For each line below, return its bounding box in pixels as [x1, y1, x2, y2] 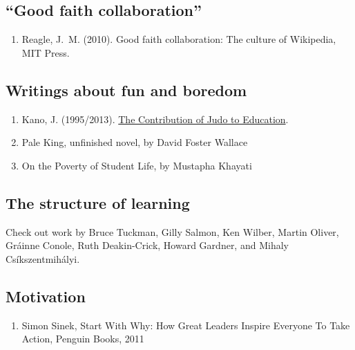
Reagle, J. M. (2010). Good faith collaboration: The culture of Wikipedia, [21, 32, 336, 46]
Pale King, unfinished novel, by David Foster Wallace [21, 135, 248, 149]
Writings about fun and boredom [6, 79, 247, 100]
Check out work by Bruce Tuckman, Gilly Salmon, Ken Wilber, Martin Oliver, [6, 224, 339, 239]
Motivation [6, 285, 86, 306]
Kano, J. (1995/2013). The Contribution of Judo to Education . [21, 111, 289, 126]
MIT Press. [21, 45, 70, 59]
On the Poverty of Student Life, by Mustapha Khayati [21, 158, 252, 172]
